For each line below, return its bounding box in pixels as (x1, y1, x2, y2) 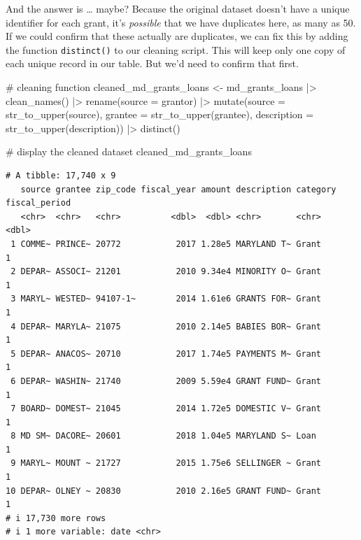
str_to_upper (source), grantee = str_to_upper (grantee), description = (6, 107, 314, 122)
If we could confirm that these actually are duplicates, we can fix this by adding (6, 29, 348, 43)
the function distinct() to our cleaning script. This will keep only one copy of (6, 42, 346, 57)
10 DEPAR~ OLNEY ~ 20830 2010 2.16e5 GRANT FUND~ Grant (6, 485, 322, 496)
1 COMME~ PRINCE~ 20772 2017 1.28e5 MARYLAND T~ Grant (10, 239, 322, 249)
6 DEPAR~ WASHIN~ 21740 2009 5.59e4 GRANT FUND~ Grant (10, 376, 322, 386)
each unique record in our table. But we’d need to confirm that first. (6, 56, 299, 71)
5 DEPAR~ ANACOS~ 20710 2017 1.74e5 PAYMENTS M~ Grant (10, 348, 322, 359)
